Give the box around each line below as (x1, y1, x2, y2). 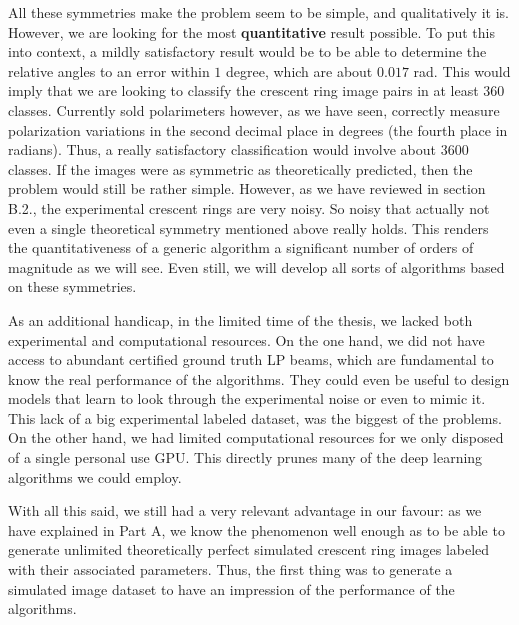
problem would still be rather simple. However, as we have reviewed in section (8, 178, 486, 199)
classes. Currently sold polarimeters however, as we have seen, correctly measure (8, 99, 500, 120)
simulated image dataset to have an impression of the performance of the (8, 578, 455, 599)
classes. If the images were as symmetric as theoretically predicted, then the (8, 158, 473, 179)
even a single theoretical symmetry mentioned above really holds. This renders (8, 217, 489, 238)
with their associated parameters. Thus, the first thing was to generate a (8, 559, 453, 580)
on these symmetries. (8, 276, 137, 297)
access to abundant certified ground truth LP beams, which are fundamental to (8, 349, 494, 370)
